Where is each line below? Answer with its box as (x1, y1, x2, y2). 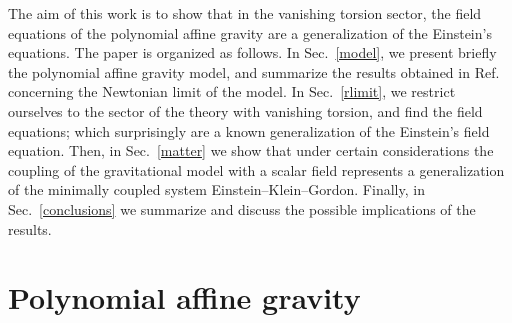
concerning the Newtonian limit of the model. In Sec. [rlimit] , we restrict (8, 81, 456, 102)
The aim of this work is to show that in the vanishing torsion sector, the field (8, 3, 482, 23)
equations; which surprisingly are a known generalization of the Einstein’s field (8, 120, 490, 141)
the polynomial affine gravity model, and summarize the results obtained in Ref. (8, 61, 500, 82)
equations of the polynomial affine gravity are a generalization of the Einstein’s (8, 22, 492, 43)
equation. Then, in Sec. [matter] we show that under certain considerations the (8, 140, 494, 161)
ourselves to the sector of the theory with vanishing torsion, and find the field (8, 100, 483, 121)
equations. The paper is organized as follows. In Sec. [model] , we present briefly (8, 42, 497, 63)
